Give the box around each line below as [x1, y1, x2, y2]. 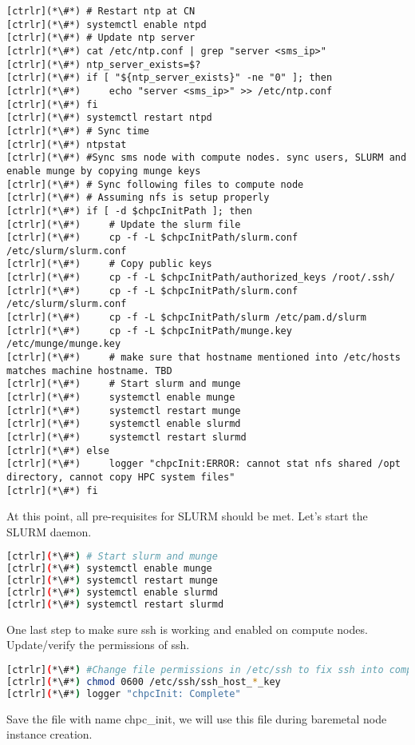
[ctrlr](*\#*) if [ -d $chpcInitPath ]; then [6, 205, 252, 217]
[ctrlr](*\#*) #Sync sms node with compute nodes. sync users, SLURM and [6, 152, 407, 164]
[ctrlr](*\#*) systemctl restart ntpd [6, 112, 212, 124]
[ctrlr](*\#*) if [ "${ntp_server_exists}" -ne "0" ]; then [6, 72, 333, 84]
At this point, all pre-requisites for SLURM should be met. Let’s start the [6, 508, 368, 524]
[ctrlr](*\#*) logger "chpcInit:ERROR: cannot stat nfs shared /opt [6, 458, 401, 470]
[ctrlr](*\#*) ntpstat [6, 138, 127, 150]
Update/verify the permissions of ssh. [6, 636, 190, 653]
